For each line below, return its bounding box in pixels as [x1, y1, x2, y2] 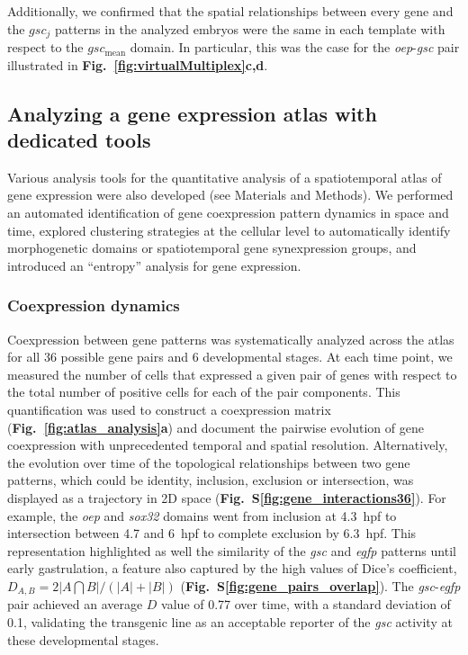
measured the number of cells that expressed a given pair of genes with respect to [7, 364, 457, 383]
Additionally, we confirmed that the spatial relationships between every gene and [7, 2, 454, 20]
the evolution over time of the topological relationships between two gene [7, 453, 410, 471]
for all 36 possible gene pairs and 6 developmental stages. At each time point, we [7, 347, 453, 366]
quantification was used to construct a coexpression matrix [7, 399, 331, 418]
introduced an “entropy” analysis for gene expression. [7, 256, 301, 274]
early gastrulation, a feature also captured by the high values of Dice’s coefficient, [7, 559, 457, 578]
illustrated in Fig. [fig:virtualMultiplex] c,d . [7, 55, 268, 74]
